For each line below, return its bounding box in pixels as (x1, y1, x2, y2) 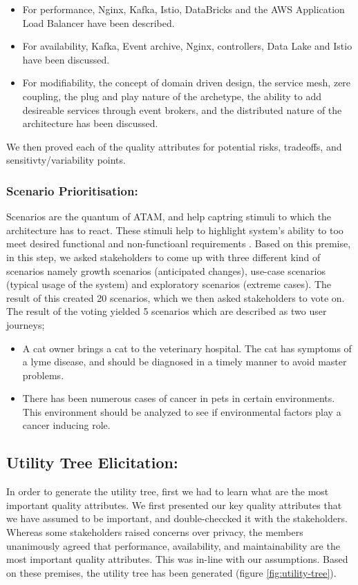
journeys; (6, 317, 45, 332)
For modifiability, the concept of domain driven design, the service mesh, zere (22, 75, 351, 90)
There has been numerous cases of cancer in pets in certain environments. (22, 391, 335, 405)
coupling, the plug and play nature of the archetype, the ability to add (22, 88, 321, 103)
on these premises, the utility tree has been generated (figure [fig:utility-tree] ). (6, 565, 337, 579)
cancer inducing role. (22, 418, 111, 432)
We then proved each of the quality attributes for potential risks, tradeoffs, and (6, 139, 342, 153)
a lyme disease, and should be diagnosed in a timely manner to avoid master (22, 354, 347, 369)
